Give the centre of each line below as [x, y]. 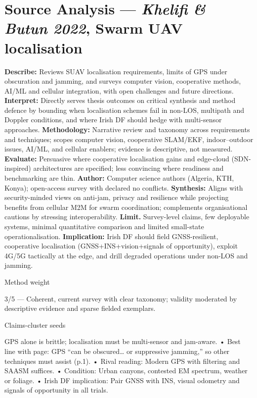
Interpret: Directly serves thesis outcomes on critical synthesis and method [120, 100]
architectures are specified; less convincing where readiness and [128, 168]
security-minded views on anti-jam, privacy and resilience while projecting [117, 197]
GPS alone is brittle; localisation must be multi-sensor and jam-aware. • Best [123, 341]
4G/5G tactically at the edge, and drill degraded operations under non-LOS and [126, 255]
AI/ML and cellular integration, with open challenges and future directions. [119, 90]
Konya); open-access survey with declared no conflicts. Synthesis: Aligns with [124, 187]
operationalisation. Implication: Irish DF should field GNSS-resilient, [111, 236]
